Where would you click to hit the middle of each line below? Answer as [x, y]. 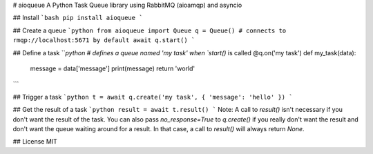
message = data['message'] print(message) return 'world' [113, 68]
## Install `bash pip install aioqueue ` [78, 18]
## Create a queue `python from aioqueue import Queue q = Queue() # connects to [150, 30]
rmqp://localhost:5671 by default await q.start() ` [104, 40]
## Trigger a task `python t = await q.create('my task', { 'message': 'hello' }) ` [153, 97]
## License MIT [35, 142]
